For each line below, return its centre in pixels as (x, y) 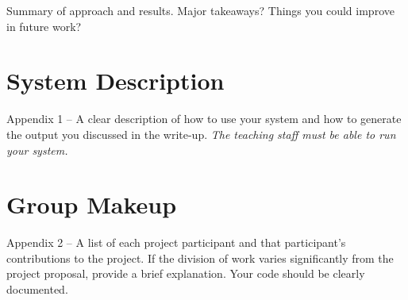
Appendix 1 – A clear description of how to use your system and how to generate (204, 119)
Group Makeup (92, 204)
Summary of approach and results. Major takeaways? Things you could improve (200, 10)
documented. (37, 289)
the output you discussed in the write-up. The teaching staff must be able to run (201, 134)
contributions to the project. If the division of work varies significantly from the (200, 258)
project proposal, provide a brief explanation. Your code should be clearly (186, 273)
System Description (115, 81)
